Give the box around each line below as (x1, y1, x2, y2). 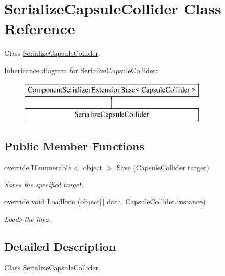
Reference (4, 18, 75, 39)
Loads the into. (4, 213, 51, 224)
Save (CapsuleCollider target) (117, 162, 210, 172)
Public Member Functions (4, 138, 144, 154)
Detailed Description (4, 238, 116, 254)
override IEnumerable (4, 162, 72, 172)
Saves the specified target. (4, 179, 84, 190)
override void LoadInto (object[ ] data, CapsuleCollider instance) (4, 196, 206, 207)
